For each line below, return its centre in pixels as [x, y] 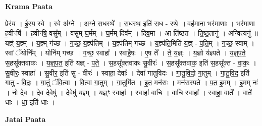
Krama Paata [29, 6]
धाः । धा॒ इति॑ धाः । [30, 102]
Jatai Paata [25, 119]
